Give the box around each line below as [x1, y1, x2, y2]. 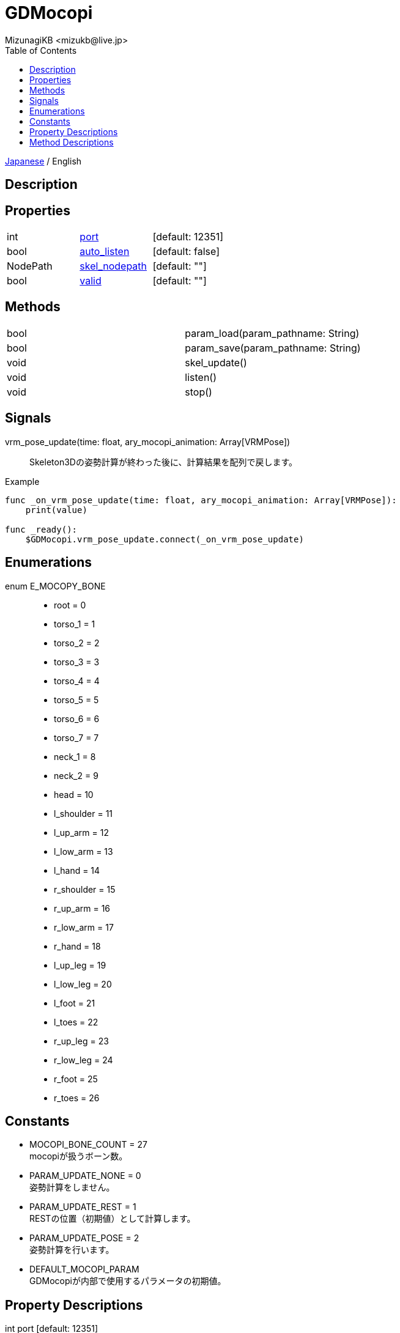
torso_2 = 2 [54, 637, 100, 648]
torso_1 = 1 [54, 618, 95, 629]
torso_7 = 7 [54, 732, 99, 743]
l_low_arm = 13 [54, 846, 113, 857]
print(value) [25, 504, 87, 515]
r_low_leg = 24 [54, 1054, 113, 1065]
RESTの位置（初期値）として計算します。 [29, 1213, 196, 1224]
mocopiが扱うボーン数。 [29, 1151, 128, 1162]
